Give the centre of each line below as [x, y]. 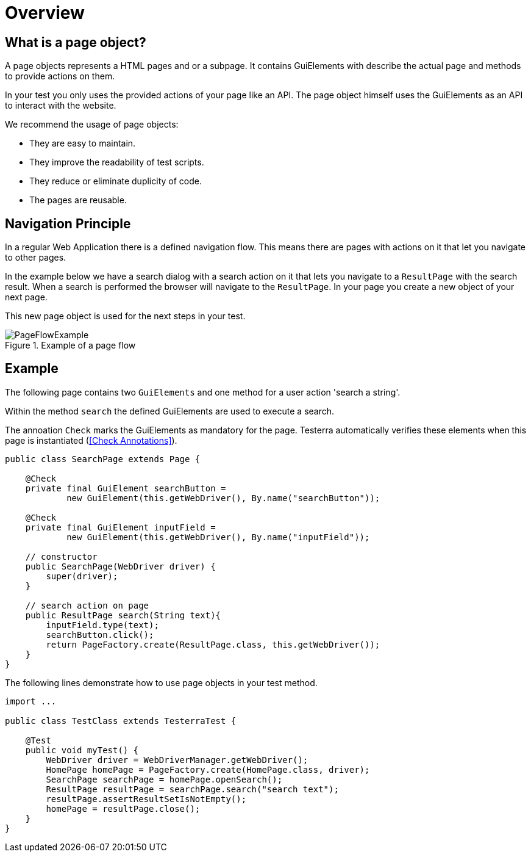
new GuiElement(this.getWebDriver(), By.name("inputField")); [218, 537]
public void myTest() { [82, 750]
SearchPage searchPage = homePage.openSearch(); [164, 779]
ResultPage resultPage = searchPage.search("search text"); [192, 789]
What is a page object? [76, 42]
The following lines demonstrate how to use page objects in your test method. [161, 682]
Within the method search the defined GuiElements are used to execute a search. [170, 411]
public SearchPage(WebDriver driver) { [120, 566]
